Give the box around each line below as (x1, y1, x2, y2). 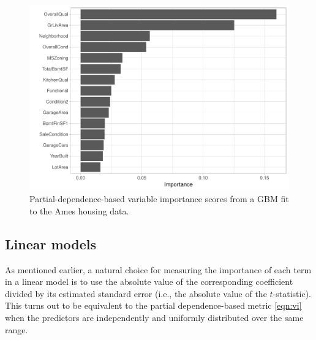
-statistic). (273, 287, 311, 300)
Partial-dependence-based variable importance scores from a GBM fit (29, 192, 289, 205)
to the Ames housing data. (29, 204, 129, 217)
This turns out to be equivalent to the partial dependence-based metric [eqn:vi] (5, 299, 302, 312)
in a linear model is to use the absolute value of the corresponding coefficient (5, 275, 293, 288)
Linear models (5, 234, 97, 253)
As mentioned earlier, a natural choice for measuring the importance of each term (5, 263, 312, 276)
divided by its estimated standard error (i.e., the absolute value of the (5, 287, 267, 300)
